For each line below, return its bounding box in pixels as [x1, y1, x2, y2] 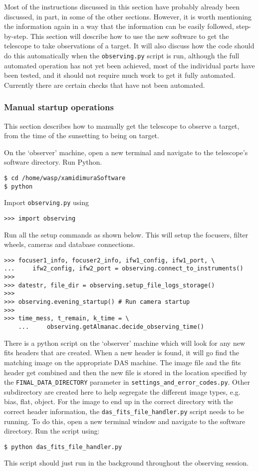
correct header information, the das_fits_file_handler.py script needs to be [4, 406, 244, 416]
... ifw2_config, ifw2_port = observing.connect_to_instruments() [4, 265, 244, 272]
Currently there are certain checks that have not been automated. [4, 79, 205, 90]
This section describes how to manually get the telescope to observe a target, [4, 120, 240, 131]
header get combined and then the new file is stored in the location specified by [4, 367, 247, 377]
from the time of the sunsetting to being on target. [4, 130, 159, 141]
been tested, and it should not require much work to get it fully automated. [4, 70, 236, 80]
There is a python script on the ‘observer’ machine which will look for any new [4, 337, 246, 348]
